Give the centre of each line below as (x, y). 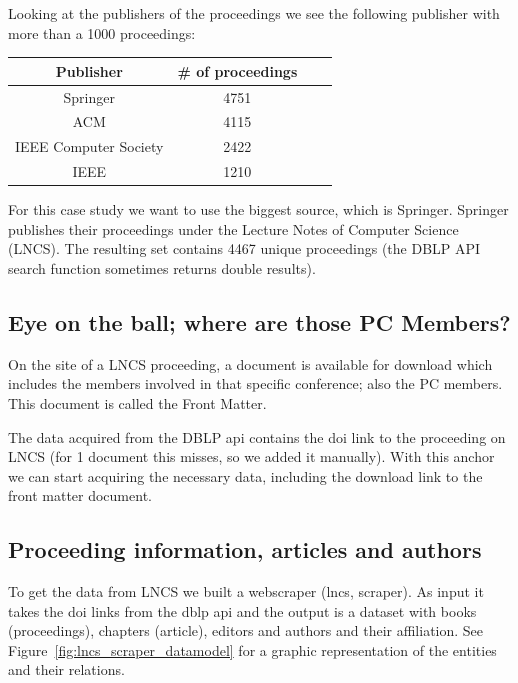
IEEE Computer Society (89, 146)
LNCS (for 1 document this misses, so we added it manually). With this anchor (251, 456)
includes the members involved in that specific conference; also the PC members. (255, 383)
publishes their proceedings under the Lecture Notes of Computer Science (233, 228)
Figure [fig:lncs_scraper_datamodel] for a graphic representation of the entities (252, 649)
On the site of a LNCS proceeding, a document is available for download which (250, 363)
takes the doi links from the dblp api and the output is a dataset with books (242, 610)
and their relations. (66, 669)
